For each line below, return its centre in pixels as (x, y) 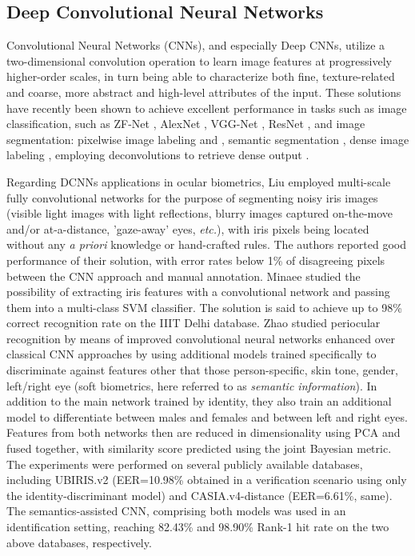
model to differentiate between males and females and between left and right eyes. (207, 416)
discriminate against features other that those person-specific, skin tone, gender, (202, 370)
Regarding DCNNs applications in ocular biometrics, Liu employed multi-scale (199, 181)
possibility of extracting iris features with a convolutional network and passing (198, 292)
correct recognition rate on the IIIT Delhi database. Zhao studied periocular (194, 323)
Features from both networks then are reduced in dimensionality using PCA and (204, 432)
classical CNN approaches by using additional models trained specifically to (192, 354)
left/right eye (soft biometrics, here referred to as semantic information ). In (192, 385)
